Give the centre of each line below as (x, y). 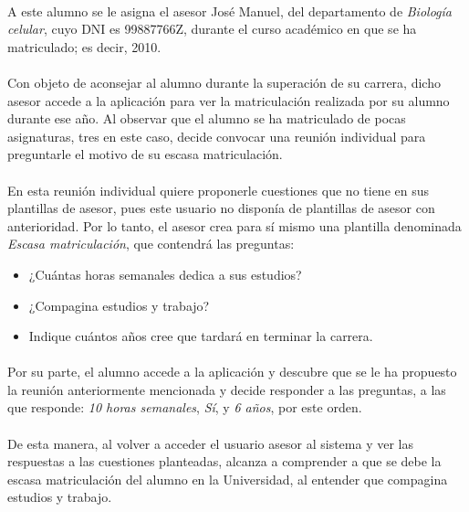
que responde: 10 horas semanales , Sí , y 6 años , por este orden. (185, 407)
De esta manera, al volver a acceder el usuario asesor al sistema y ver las (210, 443)
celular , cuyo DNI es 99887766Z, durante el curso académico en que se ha (212, 29)
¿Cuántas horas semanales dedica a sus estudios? (165, 274)
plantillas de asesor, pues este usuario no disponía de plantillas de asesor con (221, 208)
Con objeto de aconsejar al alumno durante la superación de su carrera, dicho (224, 82)
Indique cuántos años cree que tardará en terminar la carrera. (201, 336)
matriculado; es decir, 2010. (84, 46)
